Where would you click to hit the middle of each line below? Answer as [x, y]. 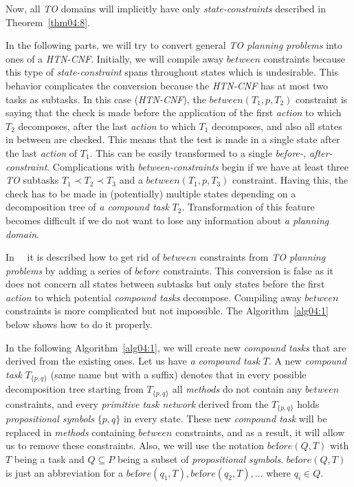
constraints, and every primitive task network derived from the [137, 403]
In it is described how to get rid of [83, 257]
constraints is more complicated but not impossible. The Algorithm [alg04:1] [167, 311]
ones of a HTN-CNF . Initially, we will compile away [115, 58]
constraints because [305, 58]
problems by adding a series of [69, 270]
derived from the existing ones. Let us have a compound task [133, 361]
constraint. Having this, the [290, 180]
